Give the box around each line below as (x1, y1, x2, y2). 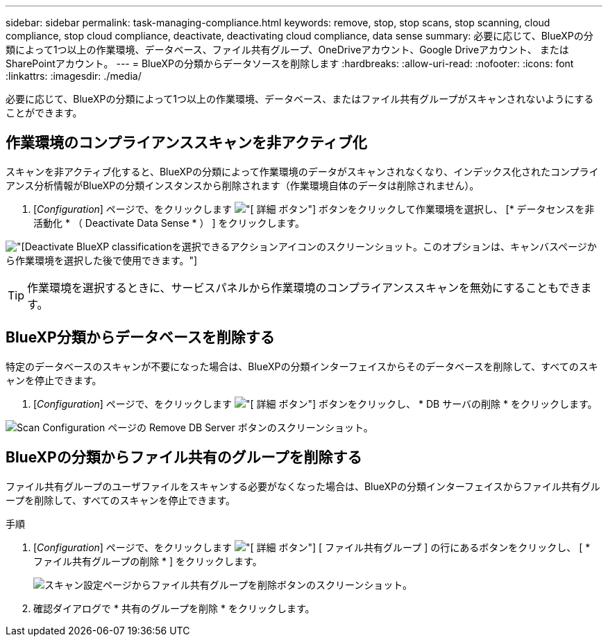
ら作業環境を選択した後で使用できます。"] (6, 254, 198, 266)
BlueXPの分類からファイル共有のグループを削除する (6, 449, 362, 467)
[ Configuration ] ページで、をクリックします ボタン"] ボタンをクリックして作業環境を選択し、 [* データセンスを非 (33, 202, 595, 215)
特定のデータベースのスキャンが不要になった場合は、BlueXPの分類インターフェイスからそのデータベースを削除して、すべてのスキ (6, 360, 598, 372)
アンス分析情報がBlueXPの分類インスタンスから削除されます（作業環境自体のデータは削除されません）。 (6, 179, 480, 191)
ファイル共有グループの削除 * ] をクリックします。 (33, 555, 262, 567)
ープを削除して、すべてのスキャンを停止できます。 (6, 494, 236, 506)
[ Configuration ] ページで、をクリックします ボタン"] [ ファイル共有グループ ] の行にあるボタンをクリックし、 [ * (33, 541, 591, 553)
